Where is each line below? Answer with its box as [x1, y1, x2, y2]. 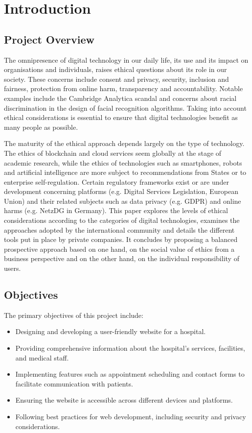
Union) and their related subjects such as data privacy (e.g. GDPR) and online [4, 195, 241, 206]
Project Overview [4, 31, 95, 47]
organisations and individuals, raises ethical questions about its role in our [4, 64, 227, 74]
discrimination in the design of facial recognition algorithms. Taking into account [4, 102, 247, 113]
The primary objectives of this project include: [4, 310, 143, 320]
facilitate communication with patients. [15, 378, 133, 388]
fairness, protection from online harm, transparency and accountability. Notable [4, 83, 243, 94]
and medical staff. [15, 352, 69, 362]
